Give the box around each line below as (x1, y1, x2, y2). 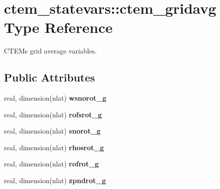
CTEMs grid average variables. (4, 46, 97, 56)
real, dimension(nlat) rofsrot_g (4, 109, 102, 119)
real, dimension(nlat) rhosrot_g (4, 142, 104, 152)
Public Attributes (4, 70, 95, 85)
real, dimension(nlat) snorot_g (4, 126, 101, 136)
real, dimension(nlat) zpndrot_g (4, 175, 106, 186)
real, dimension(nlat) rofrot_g (4, 159, 99, 169)
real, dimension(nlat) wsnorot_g (4, 93, 107, 103)
